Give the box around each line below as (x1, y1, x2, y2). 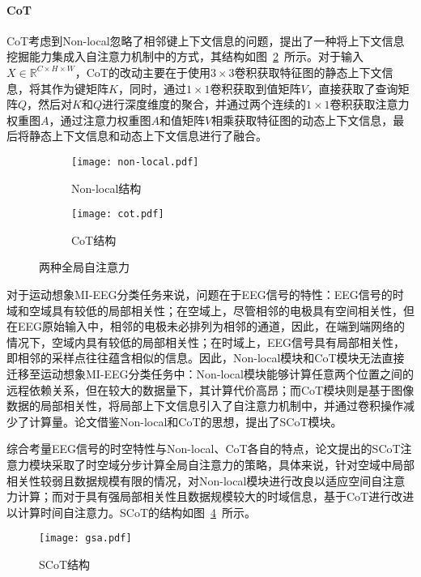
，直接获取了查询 (307, 79, 398, 96)
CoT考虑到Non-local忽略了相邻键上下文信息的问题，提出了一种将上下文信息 (6, 32, 405, 49)
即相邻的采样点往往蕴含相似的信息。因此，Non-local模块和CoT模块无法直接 (6, 349, 405, 366)
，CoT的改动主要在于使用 (74, 63, 210, 80)
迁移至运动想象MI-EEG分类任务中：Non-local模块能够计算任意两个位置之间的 (6, 365, 414, 383)
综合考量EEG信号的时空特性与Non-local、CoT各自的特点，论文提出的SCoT (6, 440, 401, 457)
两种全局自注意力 (39, 259, 130, 276)
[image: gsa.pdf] (39, 532, 132, 545)
